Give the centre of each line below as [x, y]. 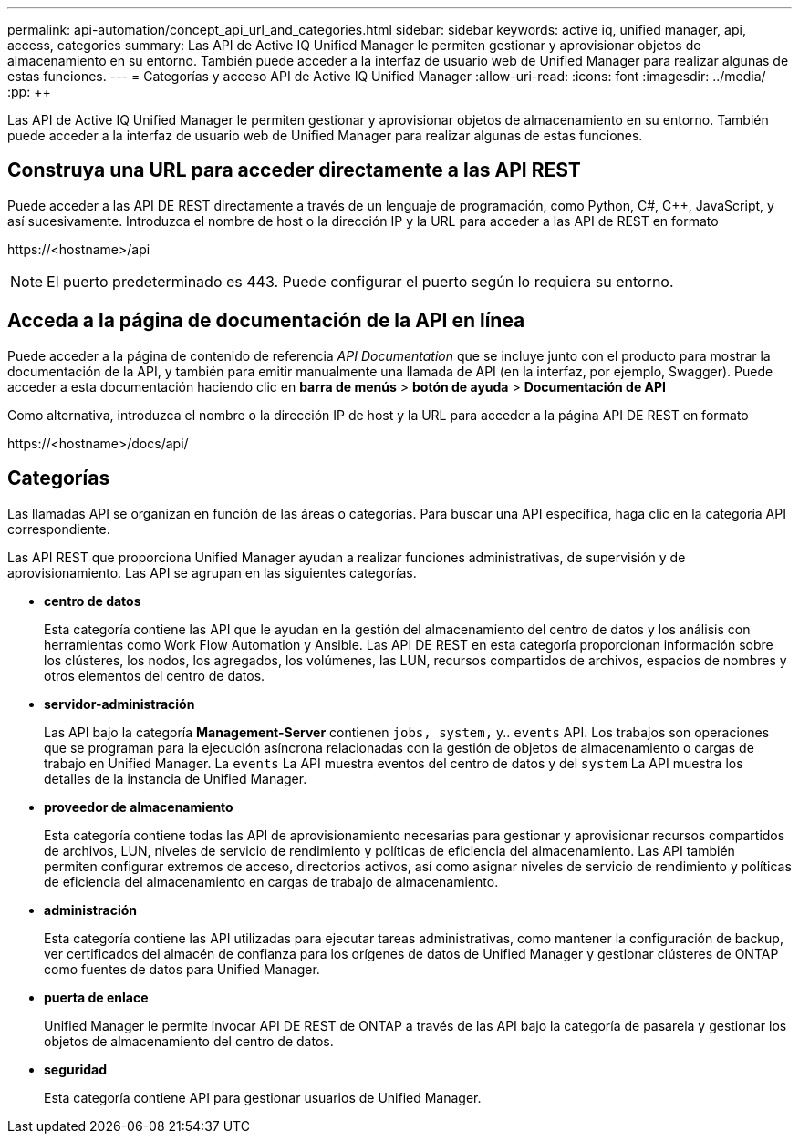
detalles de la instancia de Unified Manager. [176, 778]
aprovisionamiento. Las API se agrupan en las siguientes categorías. [212, 572]
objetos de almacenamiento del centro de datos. [189, 1041]
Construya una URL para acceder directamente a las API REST [294, 170]
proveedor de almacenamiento [139, 807]
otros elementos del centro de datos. [155, 675]
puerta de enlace [96, 997]
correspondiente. [59, 529]
